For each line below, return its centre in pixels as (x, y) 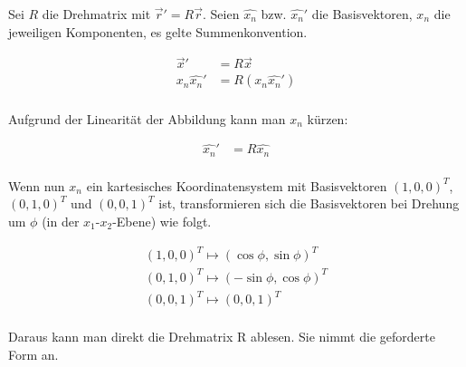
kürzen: (328, 118)
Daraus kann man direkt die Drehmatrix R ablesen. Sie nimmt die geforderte (222, 337)
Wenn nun (37, 185)
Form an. (33, 354)
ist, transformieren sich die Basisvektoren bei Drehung (309, 203)
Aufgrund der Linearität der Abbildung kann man (147, 118)
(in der (61, 222)
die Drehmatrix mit (96, 14)
